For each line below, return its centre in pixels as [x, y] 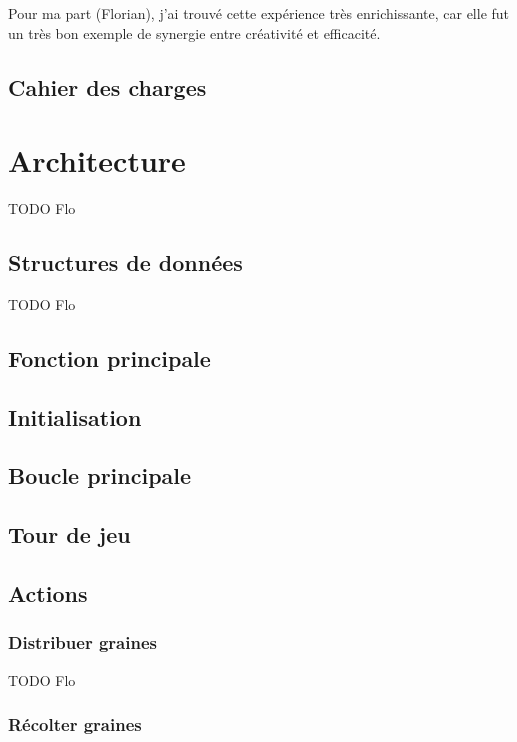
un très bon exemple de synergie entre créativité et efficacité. [194, 32]
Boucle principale [100, 475]
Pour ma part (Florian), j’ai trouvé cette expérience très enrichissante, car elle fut [259, 13]
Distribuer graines [82, 642]
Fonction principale [109, 357]
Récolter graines [75, 724]
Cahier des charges [107, 86]
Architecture [97, 160]
